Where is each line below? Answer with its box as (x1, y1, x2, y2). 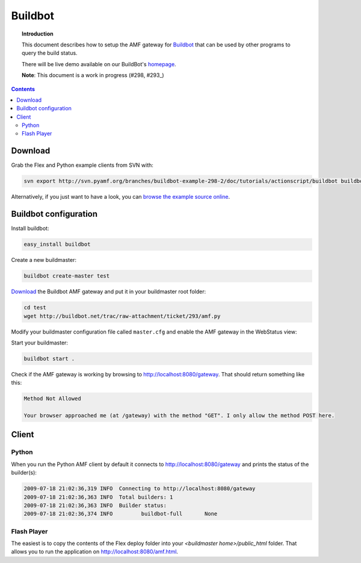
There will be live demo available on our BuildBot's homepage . (22, 60, 177, 67)
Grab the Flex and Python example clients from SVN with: (11, 161, 153, 169)
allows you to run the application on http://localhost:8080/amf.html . (11, 548, 179, 555)
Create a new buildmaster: (11, 257, 76, 264)
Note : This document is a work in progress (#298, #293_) (22, 72, 165, 79)
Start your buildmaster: (11, 339, 69, 346)
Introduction (22, 30, 54, 37)
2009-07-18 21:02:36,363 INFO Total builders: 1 (23, 494, 173, 500)
